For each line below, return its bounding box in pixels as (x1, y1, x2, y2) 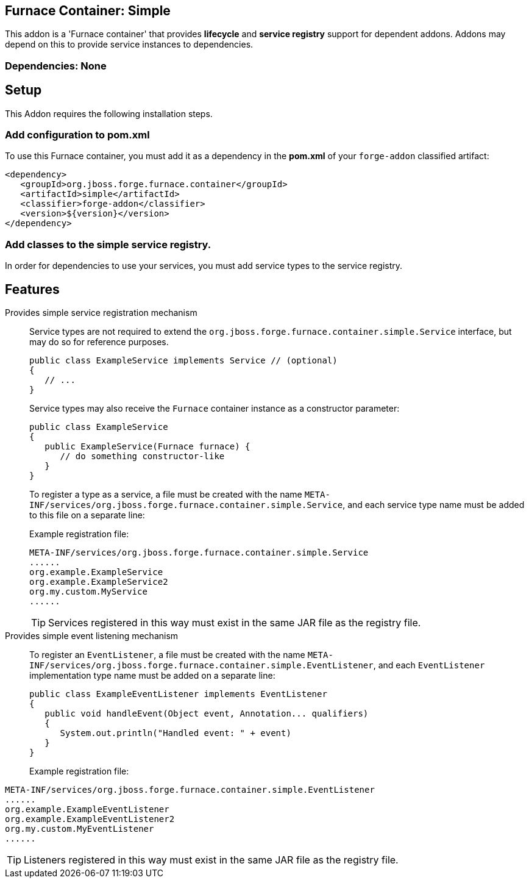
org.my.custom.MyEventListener (5, 823, 154, 834)
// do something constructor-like (60, 451, 225, 461)
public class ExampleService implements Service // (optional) (29, 355, 338, 365)
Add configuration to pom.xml (5, 129, 150, 141)
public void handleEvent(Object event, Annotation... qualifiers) (44, 708, 369, 718)
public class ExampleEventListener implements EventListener (29, 688, 327, 699)
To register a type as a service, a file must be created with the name (29, 488, 302, 499)
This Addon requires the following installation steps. (5, 108, 213, 119)
